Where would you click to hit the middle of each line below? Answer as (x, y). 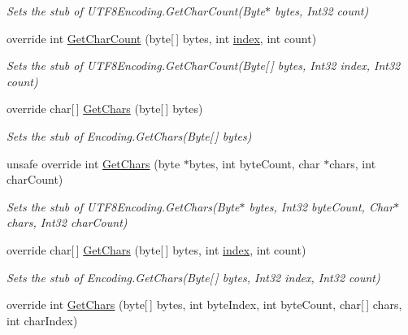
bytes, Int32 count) (321, 11)
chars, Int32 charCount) (67, 222)
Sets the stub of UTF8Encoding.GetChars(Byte (123, 206)
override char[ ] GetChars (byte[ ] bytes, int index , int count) (156, 249)
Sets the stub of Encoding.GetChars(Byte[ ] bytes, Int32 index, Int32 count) (193, 277)
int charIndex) (42, 320)
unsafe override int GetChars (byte (93, 163)
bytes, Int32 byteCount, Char (321, 206)
